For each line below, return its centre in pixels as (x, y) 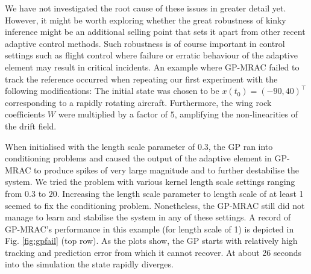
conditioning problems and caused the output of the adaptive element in (138, 158)
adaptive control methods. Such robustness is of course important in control (145, 43)
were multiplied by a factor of (113, 114)
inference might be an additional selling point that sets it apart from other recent (155, 32)
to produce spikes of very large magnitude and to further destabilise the (166, 170)
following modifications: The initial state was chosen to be (112, 91)
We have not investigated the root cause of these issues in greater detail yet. (146, 8)
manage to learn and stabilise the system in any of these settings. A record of (148, 217)
